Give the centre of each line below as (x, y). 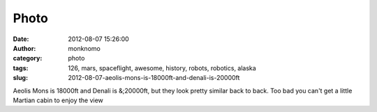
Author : (24, 48)
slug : (20, 78)
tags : (21, 68)
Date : (21, 39)
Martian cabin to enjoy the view (58, 100)
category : (28, 58)
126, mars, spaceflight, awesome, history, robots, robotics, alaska (162, 68)
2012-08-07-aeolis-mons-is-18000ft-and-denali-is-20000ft (154, 78)
